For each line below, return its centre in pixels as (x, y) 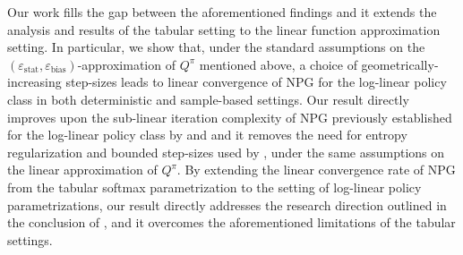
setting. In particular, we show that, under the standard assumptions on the (216, 47)
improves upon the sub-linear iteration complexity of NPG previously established (230, 117)
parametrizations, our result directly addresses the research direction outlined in (227, 204)
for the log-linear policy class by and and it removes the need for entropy (207, 135)
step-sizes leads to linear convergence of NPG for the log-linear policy (256, 82)
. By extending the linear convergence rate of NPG (316, 170)
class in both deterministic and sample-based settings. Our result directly (208, 99)
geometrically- (400, 64)
